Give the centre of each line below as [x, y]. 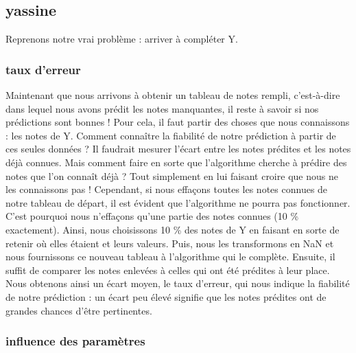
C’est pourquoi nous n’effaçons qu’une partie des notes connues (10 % [152, 216]
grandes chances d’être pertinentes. [79, 310]
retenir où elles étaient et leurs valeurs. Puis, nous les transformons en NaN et [170, 243]
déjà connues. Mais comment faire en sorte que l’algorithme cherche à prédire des [176, 162]
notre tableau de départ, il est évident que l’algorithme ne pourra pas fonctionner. [178, 202]
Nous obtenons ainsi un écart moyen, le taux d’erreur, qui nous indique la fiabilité [178, 283]
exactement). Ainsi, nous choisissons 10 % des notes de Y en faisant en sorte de [173, 229]
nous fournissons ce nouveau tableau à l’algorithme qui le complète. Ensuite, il [170, 257]
